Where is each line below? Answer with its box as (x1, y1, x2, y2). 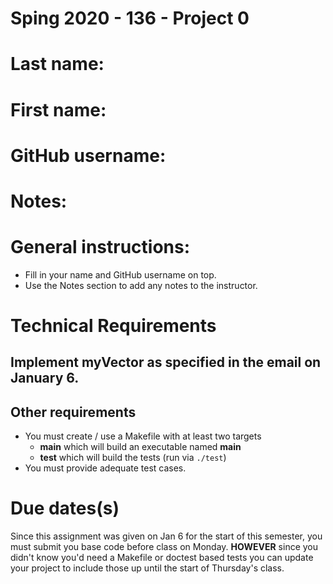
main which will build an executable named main (39, 441, 242, 453)
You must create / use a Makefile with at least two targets (24, 430, 262, 442)
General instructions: (10, 236, 191, 259)
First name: (10, 98, 107, 121)
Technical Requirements (10, 315, 217, 337)
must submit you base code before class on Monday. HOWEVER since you (10, 541, 319, 553)
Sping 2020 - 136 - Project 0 (10, 7, 250, 30)
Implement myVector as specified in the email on (10, 354, 322, 371)
